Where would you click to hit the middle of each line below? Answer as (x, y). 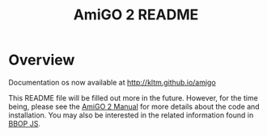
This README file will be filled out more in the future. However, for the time (133, 97)
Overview (42, 60)
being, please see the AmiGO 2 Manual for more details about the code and (134, 106)
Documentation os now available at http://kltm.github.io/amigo (112, 82)
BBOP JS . (24, 123)
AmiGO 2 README (136, 15)
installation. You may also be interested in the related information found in (131, 115)
